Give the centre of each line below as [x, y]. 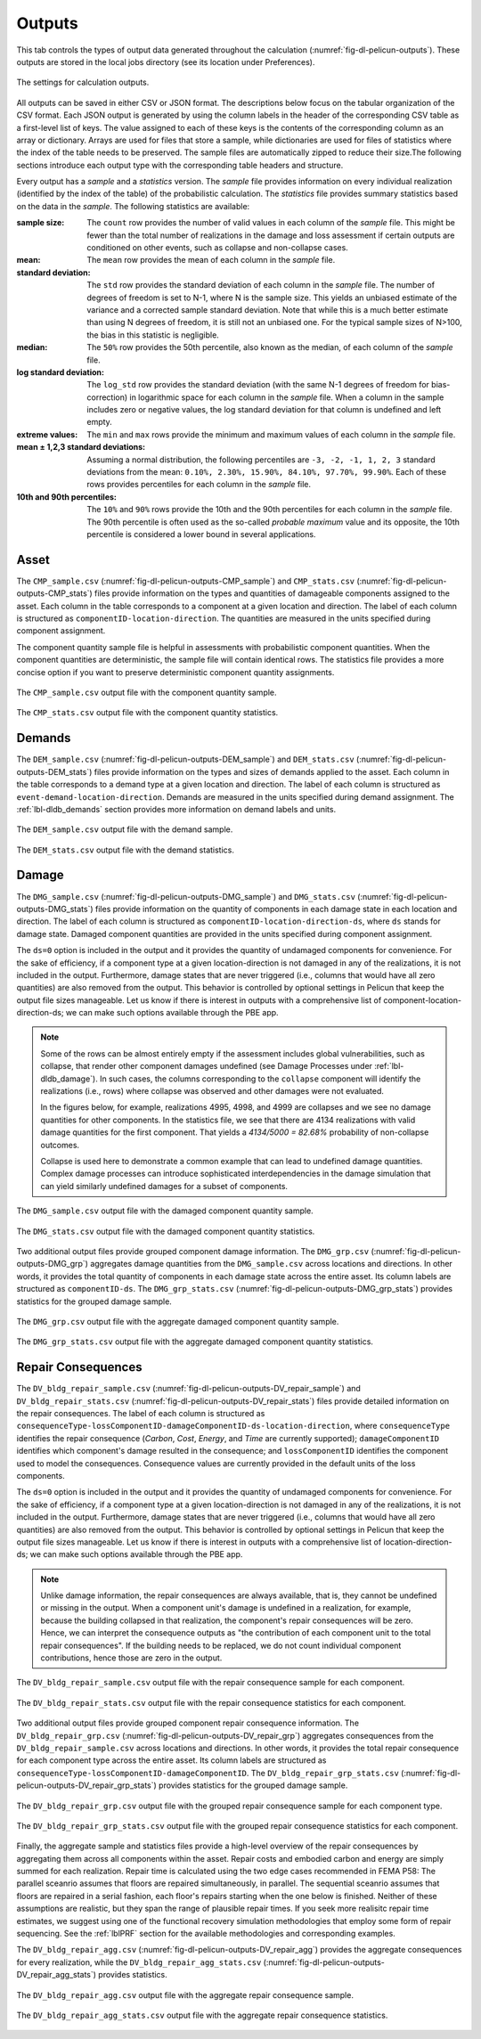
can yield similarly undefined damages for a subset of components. [164, 1186]
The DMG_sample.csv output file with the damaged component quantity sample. [165, 1211]
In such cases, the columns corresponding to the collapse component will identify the [260, 1079]
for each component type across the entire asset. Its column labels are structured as [171, 1760]
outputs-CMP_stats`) [54, 593]
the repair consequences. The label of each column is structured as [141, 1413]
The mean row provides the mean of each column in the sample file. [211, 260]
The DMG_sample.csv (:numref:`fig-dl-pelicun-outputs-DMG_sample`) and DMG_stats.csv [186, 896]
